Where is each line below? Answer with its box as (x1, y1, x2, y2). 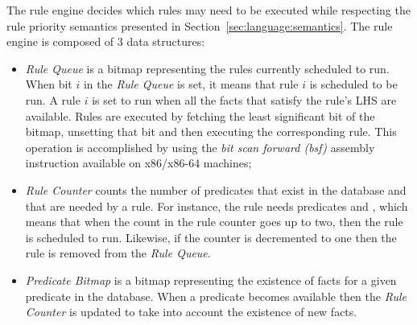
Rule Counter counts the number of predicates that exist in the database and (25, 181, 407, 198)
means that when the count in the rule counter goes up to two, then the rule (25, 213, 403, 230)
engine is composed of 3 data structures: (6, 33, 205, 50)
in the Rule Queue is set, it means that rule (83, 76, 299, 93)
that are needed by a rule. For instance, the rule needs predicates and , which (25, 197, 408, 214)
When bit (25, 76, 72, 93)
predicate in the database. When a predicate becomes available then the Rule (25, 287, 407, 304)
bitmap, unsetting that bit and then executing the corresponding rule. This (25, 123, 397, 140)
